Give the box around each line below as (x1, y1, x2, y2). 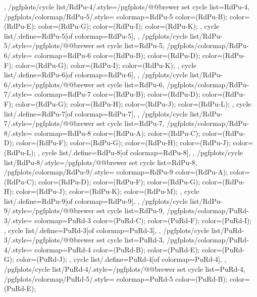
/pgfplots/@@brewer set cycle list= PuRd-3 (32, 235, 163, 245)
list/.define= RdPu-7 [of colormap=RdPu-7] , (4, 108, 136, 119)
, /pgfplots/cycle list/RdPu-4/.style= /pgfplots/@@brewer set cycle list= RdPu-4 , (4, 1, 250, 11)
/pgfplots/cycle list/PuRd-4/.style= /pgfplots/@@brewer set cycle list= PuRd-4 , (4, 264, 246, 274)
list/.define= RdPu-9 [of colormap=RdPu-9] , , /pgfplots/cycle (4, 195, 188, 206)
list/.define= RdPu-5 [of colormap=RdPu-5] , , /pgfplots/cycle (4, 30, 188, 41)
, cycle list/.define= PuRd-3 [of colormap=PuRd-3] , (4, 225, 157, 235)
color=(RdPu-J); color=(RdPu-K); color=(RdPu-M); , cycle (16, 186, 199, 196)
